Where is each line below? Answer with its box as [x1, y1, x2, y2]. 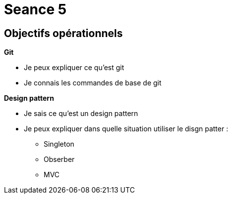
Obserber [44, 155, 75, 164]
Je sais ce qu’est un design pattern [24, 109, 138, 118]
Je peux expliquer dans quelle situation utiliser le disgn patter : [24, 124, 229, 133]
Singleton [44, 140, 74, 149]
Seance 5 [4, 1, 67, 18]
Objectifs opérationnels [4, 27, 123, 40]
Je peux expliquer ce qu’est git [24, 63, 124, 72]
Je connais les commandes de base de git [24, 79, 162, 87]
